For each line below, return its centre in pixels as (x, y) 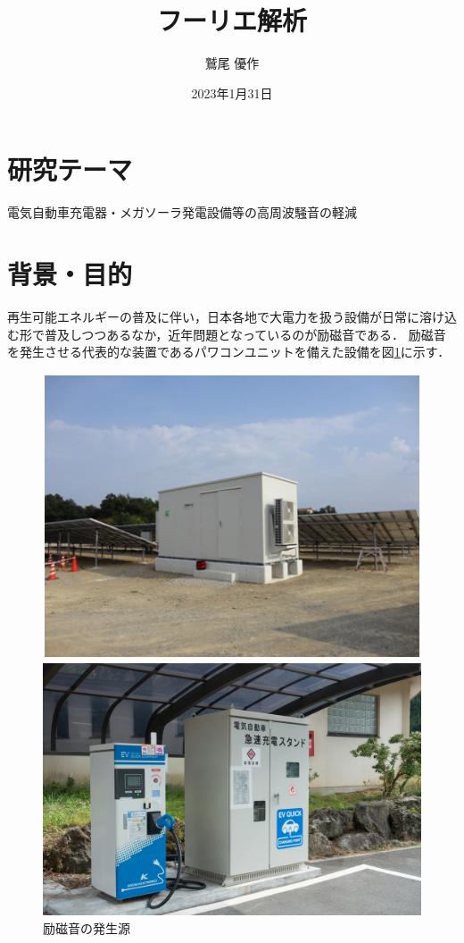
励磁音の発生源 (87, 927)
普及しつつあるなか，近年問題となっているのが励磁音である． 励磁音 (245, 334)
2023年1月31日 (232, 93)
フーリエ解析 (232, 20)
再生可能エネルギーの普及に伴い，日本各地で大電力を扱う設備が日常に (213, 316)
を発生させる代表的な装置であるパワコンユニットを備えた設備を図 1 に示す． (229, 352)
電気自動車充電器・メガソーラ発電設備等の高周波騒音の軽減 (182, 212)
